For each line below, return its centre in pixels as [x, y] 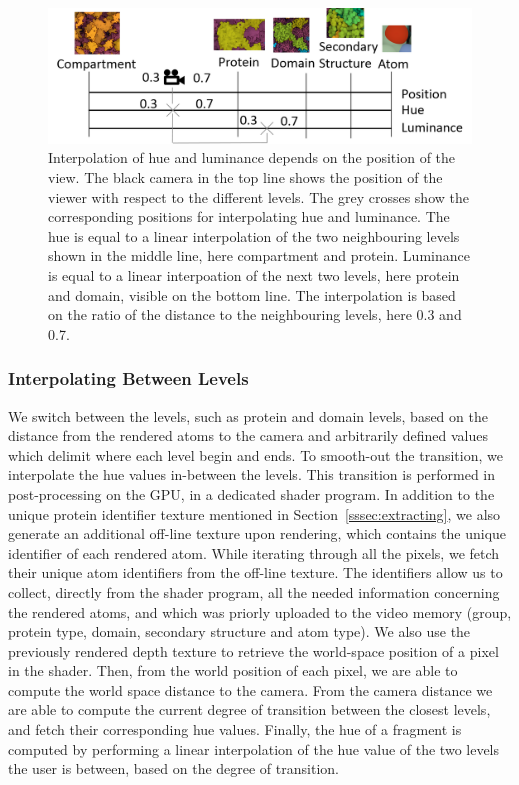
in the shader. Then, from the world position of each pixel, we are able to [233, 670]
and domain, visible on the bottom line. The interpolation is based [252, 294]
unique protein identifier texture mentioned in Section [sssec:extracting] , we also [254, 513]
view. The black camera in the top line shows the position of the [245, 177]
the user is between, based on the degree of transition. [173, 768]
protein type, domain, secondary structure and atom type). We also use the [239, 631]
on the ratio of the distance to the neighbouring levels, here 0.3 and [255, 314]
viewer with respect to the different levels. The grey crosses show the [258, 196]
